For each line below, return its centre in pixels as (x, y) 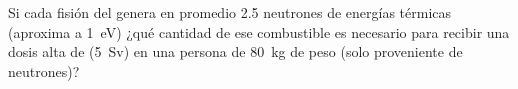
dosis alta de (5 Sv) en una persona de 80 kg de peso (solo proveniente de (235, 51)
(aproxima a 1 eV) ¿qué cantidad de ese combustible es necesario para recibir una (259, 31)
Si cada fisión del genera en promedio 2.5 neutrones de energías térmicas (230, 12)
